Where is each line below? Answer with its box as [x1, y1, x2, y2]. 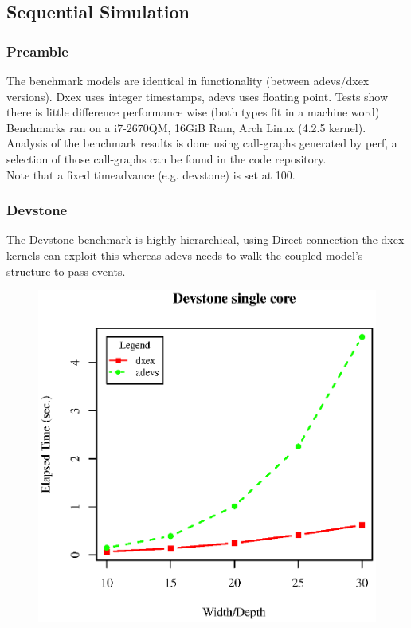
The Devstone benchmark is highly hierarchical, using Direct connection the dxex [6, 231, 405, 248]
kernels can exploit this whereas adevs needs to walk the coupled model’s [6, 246, 363, 263]
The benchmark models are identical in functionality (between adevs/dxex [6, 73, 370, 88]
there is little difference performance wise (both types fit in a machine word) [6, 104, 380, 120]
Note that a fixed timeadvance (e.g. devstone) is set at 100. [6, 166, 296, 183]
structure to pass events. [6, 262, 126, 279]
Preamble [6, 41, 68, 61]
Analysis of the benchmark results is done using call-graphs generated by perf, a [6, 135, 397, 151]
